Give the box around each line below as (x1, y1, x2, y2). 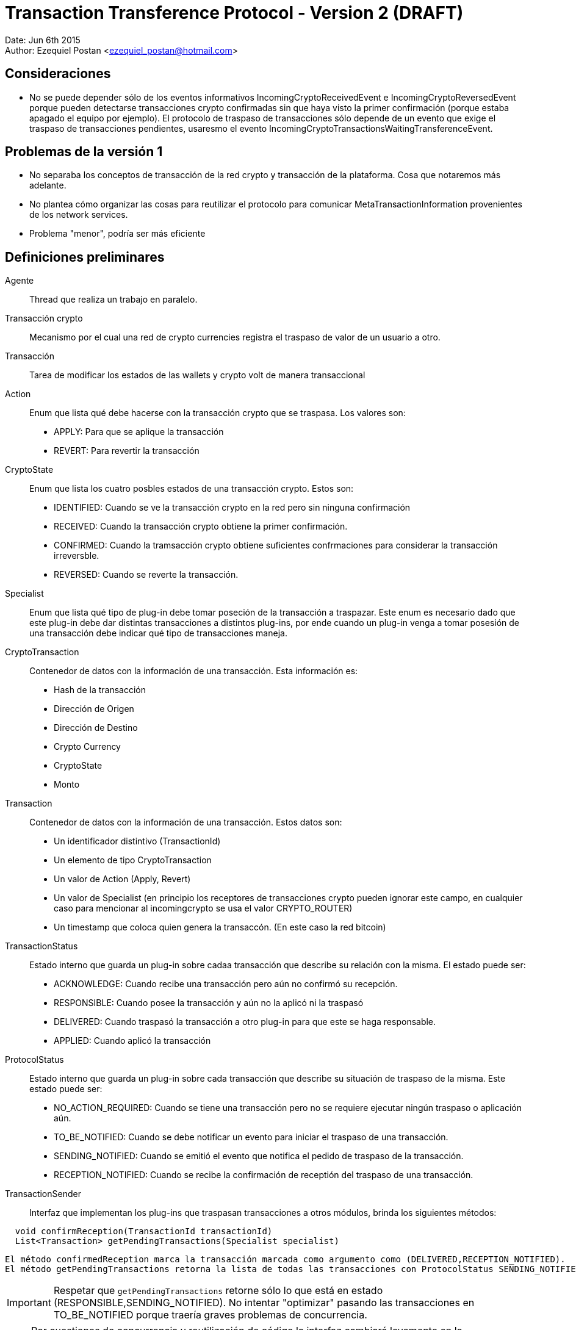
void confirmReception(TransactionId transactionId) (15, 1226, 273, 1237)
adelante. (29, 180, 67, 191)
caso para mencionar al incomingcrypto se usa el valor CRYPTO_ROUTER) (54, 903, 353, 914)
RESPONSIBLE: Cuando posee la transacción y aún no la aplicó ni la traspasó (54, 997, 364, 1008)
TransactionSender (5, 1188, 81, 1199)
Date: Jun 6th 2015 (5, 34, 81, 45)
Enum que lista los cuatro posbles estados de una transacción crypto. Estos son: (29, 483, 354, 494)
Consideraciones (5, 66, 111, 82)
